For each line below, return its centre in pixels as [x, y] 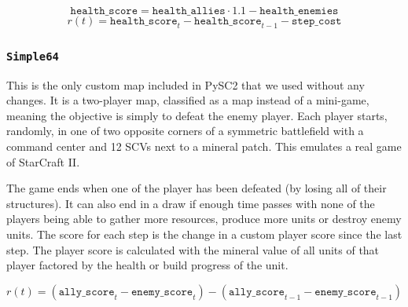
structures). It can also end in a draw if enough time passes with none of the [191, 203]
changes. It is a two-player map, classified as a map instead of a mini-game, [188, 100]
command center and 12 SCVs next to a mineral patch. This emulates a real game [204, 146]
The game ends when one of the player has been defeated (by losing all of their [197, 188]
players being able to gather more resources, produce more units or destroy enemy [204, 219]
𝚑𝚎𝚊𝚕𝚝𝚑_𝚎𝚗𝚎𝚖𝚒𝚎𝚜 [299, 11]
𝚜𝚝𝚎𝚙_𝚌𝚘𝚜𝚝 [316, 21]
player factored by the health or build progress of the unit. [147, 265]
